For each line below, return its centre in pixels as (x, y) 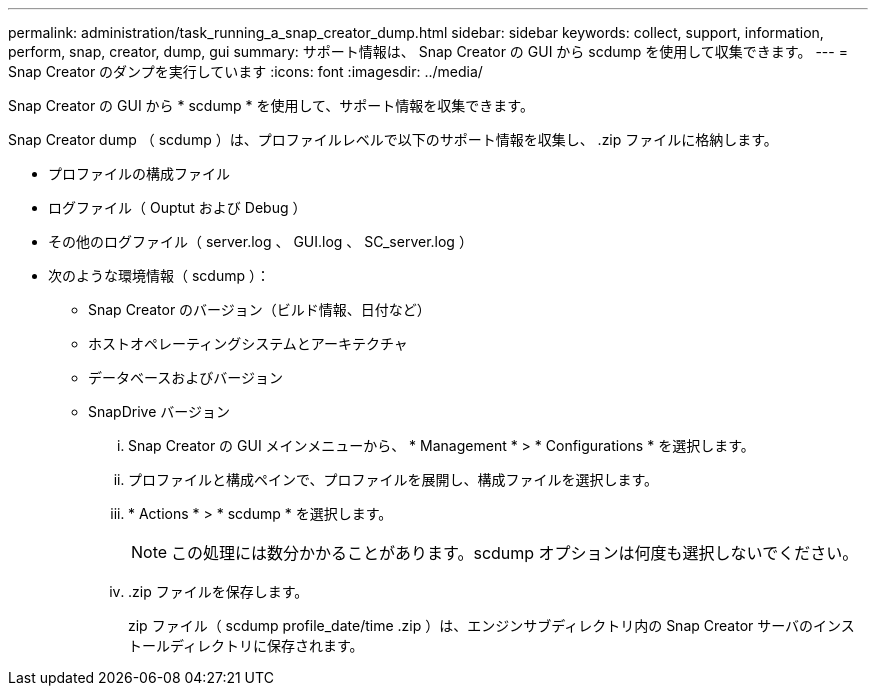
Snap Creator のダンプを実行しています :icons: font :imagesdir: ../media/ (245, 71)
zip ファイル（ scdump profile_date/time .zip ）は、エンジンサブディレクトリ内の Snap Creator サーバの (471, 625)
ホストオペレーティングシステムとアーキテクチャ (248, 343)
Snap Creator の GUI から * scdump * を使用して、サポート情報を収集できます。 (271, 105)
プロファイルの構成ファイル (139, 173)
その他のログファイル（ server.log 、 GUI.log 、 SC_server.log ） (260, 241)
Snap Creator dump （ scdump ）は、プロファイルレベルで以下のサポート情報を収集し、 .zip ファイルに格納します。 (393, 139)
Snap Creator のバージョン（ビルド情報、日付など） (259, 309)
